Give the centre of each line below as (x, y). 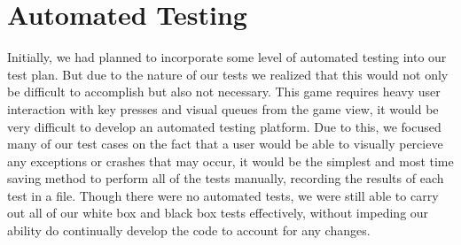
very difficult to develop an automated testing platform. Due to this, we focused (224, 126)
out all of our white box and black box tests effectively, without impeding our (218, 213)
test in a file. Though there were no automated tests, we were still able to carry (223, 195)
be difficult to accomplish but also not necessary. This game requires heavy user (224, 92)
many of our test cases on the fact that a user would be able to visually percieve (225, 144)
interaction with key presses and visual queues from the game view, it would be (223, 108)
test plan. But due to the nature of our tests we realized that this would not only (228, 74)
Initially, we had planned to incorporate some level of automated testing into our (227, 57)
